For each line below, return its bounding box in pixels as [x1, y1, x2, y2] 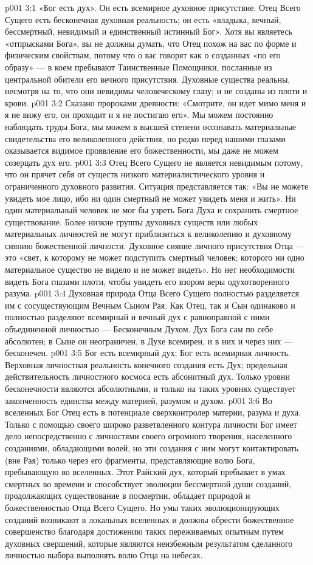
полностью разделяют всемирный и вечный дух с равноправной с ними [5, 310, 270, 323]
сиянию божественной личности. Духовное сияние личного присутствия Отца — [5, 239, 304, 252]
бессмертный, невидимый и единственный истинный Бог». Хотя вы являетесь [5, 25, 292, 38]
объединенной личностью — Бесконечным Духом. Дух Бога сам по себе [5, 323, 273, 335]
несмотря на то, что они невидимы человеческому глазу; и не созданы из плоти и [5, 84, 308, 97]
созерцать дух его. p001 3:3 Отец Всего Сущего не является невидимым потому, [5, 156, 303, 168]
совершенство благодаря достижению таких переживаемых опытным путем [5, 525, 284, 538]
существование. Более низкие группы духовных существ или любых [5, 215, 258, 228]
